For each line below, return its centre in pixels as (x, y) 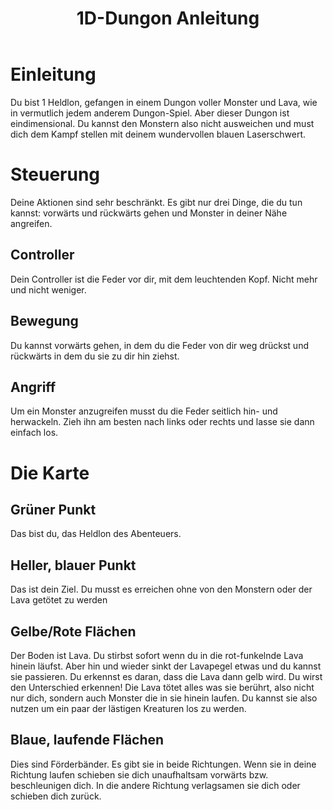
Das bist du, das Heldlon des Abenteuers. (96, 534)
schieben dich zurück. (56, 796)
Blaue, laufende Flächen (87, 740)
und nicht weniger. (48, 289)
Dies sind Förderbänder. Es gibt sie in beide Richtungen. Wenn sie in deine (163, 764)
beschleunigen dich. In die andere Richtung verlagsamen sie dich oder (155, 785)
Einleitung (53, 74)
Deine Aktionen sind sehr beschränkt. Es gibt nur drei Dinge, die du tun (156, 202)
